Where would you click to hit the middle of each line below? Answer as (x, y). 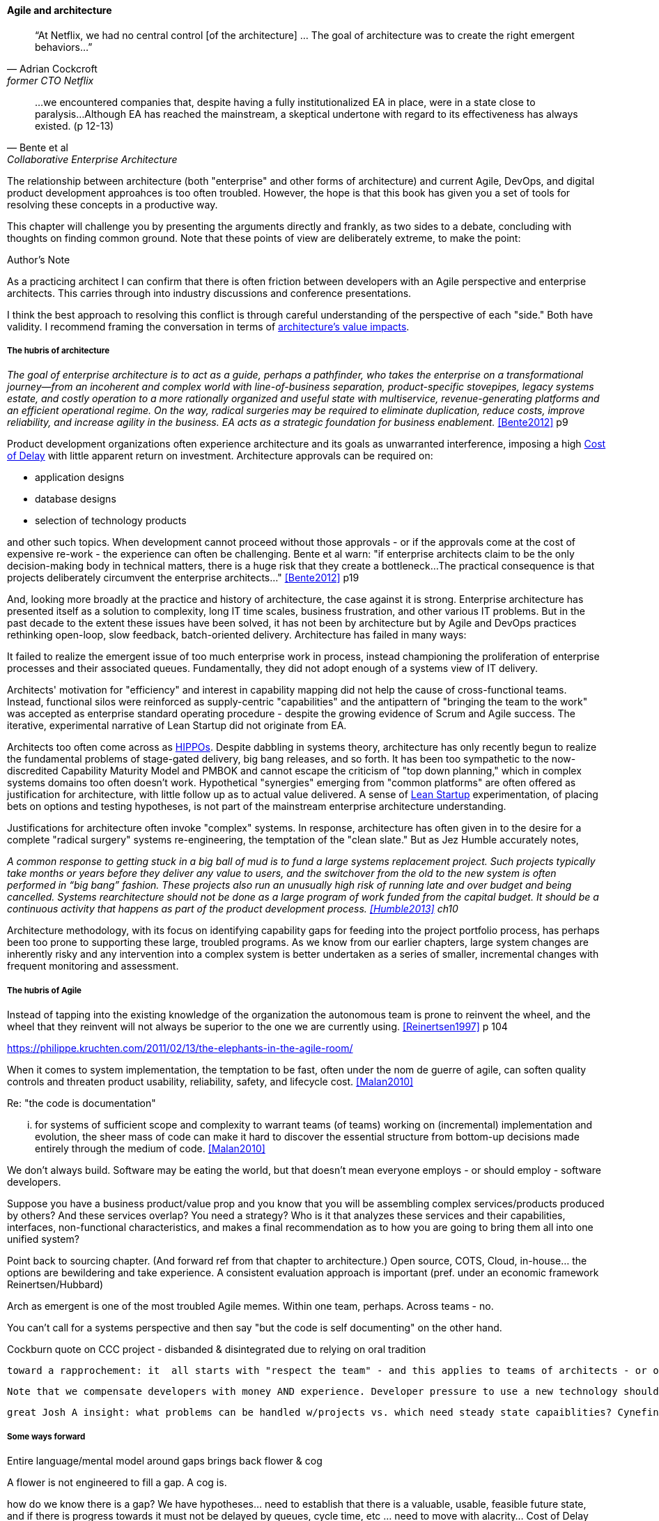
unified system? (43, 1239)
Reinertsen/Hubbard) (55, 1285)
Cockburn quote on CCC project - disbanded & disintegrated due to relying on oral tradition (217, 1350)
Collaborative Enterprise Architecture (92, 159)
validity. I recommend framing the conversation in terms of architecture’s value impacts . (208, 326)
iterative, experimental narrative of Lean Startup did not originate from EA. (177, 726)
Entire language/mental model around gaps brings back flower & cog (165, 1460)
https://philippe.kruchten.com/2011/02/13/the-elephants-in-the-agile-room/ (180, 1048)
